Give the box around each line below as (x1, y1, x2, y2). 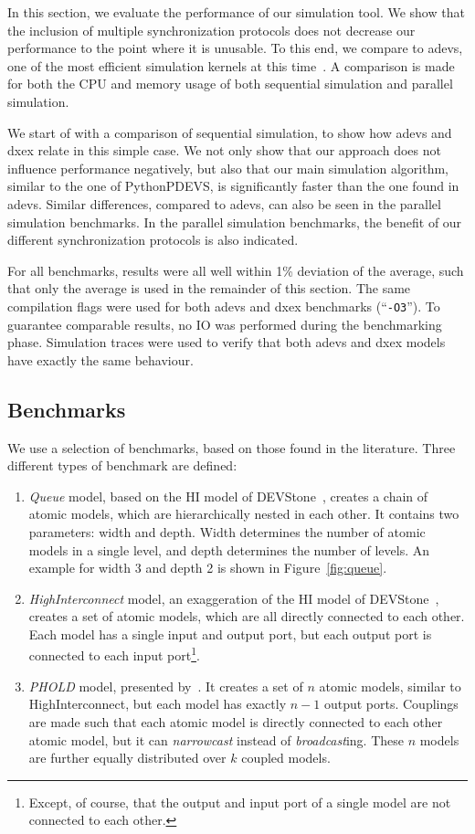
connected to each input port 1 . (28, 643, 200, 665)
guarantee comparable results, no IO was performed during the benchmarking (7, 314, 442, 333)
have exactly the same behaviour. (7, 350, 194, 369)
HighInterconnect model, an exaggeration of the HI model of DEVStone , (28, 588, 439, 607)
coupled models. (241, 748, 331, 767)
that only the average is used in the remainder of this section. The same (7, 279, 411, 298)
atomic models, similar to (319, 676, 461, 695)
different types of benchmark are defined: (7, 456, 237, 475)
